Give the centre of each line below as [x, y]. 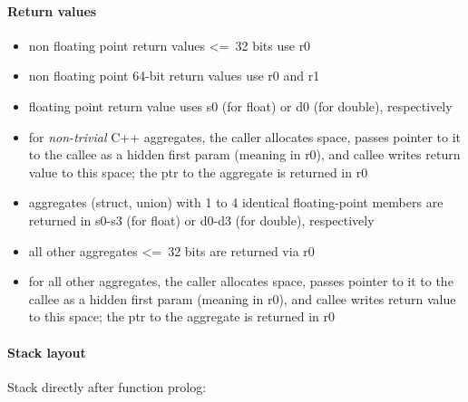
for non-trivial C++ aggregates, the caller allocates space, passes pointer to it [245, 136]
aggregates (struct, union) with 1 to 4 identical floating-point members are [236, 202]
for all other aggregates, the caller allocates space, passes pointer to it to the [241, 281]
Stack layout [47, 352]
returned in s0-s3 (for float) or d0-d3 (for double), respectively [201, 220]
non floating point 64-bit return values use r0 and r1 [174, 76]
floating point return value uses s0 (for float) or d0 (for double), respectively [240, 105]
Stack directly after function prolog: [107, 386]
